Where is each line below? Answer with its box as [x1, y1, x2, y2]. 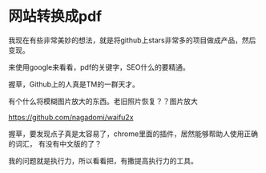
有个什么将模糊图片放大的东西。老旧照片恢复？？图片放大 [8, 96, 198, 106]
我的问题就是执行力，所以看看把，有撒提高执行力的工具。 [8, 155, 198, 165]
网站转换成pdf [8, 7, 103, 26]
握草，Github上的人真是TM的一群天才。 [8, 79, 140, 89]
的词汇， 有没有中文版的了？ [8, 139, 102, 148]
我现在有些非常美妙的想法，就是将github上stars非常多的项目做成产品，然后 [8, 35, 256, 45]
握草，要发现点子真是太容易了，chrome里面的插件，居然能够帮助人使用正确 [8, 129, 259, 139]
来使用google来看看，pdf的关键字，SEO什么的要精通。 [8, 62, 190, 72]
